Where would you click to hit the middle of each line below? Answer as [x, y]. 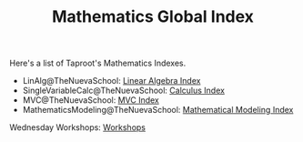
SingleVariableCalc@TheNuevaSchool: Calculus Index [124, 91]
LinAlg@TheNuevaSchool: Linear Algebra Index [111, 81]
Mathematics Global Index [153, 17]
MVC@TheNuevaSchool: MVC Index [91, 100]
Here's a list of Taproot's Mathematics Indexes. [98, 63]
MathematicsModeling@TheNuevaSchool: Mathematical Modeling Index [158, 110]
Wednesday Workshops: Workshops [78, 127]
